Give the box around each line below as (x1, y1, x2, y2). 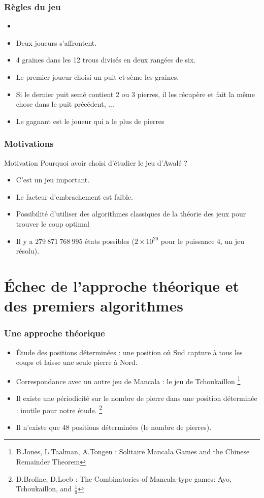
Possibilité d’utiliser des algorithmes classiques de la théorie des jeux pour (16, 208, 246, 219)
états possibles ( (85, 235, 135, 246)
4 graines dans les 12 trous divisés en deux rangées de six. (16, 54, 196, 65)
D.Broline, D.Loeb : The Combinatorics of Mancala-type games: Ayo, (16, 473, 232, 484)
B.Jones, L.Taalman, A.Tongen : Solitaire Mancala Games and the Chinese (16, 446, 250, 457)
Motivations (4, 137, 54, 150)
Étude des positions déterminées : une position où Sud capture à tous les (16, 347, 243, 357)
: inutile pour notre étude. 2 (16, 403, 103, 415)
